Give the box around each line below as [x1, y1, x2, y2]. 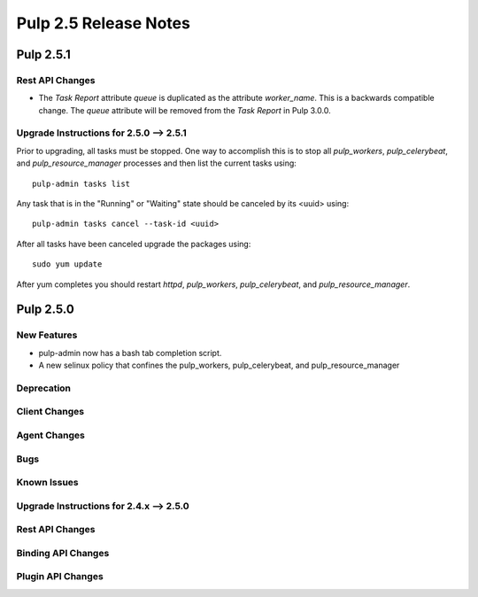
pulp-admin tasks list [32, 178, 131, 189]
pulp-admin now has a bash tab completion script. [38, 347, 222, 358]
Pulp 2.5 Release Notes [16, 13, 190, 33]
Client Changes [16, 406, 84, 418]
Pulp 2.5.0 [16, 302, 74, 317]
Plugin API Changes [16, 570, 104, 583]
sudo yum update [32, 260, 103, 269]
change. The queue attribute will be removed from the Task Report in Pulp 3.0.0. [38, 105, 331, 115]
